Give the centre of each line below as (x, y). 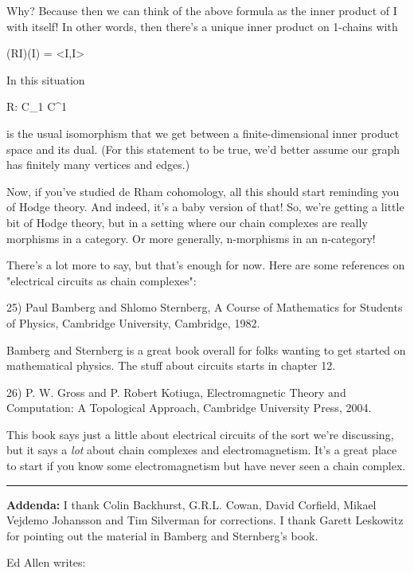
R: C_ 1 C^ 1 (37, 106)
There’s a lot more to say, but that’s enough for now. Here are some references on (206, 265)
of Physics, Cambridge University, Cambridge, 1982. (133, 322)
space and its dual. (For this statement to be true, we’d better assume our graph (203, 149)
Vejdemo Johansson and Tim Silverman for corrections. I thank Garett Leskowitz (205, 520)
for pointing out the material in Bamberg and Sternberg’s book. (162, 535)
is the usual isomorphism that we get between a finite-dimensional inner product (203, 133)
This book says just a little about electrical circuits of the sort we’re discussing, (200, 434)
